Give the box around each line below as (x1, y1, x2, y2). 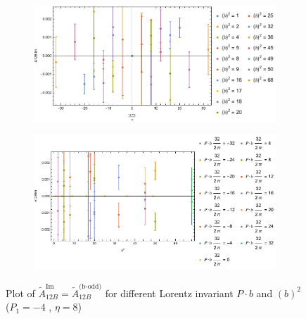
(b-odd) (79, 283, 102, 291)
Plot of (6, 285, 35, 300)
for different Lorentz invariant (105, 285, 234, 300)
